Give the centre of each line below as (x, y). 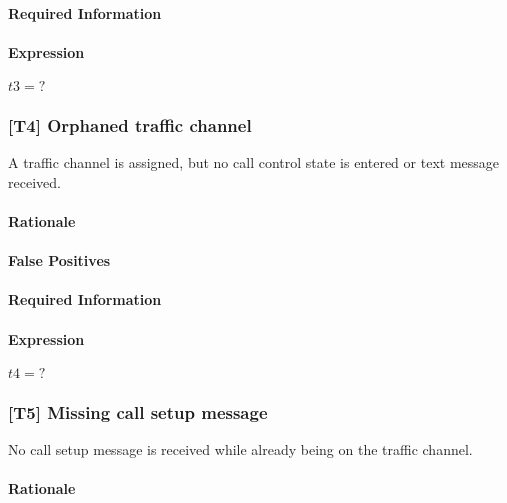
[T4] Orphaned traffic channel (130, 124)
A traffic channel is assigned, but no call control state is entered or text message (254, 162)
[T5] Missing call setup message (138, 411)
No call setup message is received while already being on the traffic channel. (240, 448)
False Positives (59, 260)
